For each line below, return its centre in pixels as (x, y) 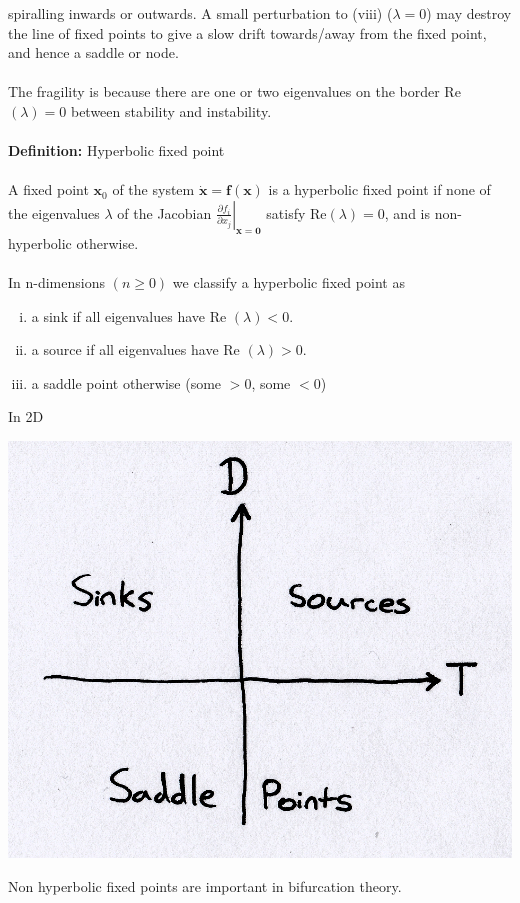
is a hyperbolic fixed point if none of (379, 189)
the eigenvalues (54, 212)
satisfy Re (296, 212)
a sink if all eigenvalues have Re (129, 315)
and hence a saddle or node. (93, 52)
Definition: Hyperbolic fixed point (116, 150)
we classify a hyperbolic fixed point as (288, 281)
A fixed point (48, 189)
